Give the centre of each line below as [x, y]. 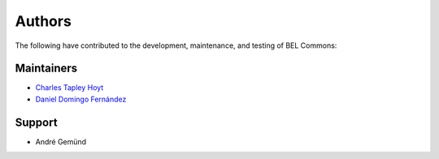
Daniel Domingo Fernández [81, 99]
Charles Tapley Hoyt [70, 88]
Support [36, 122]
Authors [43, 21]
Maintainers [46, 69]
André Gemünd [61, 141]
